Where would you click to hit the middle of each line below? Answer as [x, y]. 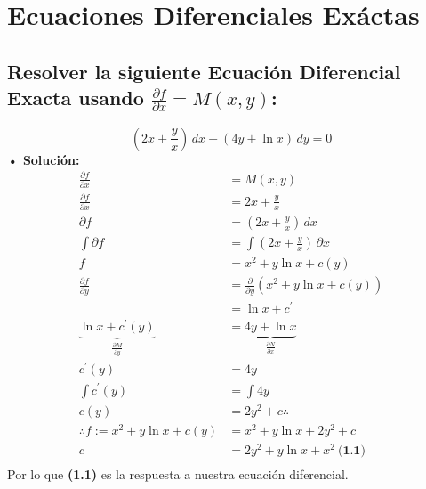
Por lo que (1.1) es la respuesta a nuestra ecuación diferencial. [178, 473]
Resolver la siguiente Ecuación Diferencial [204, 71]
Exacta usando [76, 98]
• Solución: [44, 159]
